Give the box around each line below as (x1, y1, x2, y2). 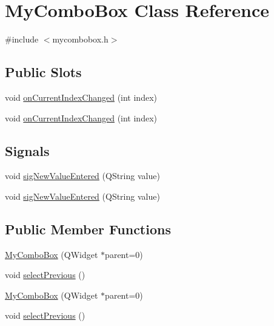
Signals (5, 141, 50, 160)
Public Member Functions (5, 219, 171, 238)
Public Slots (5, 63, 82, 81)
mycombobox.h (52, 33, 109, 46)
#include (5, 33, 39, 46)
